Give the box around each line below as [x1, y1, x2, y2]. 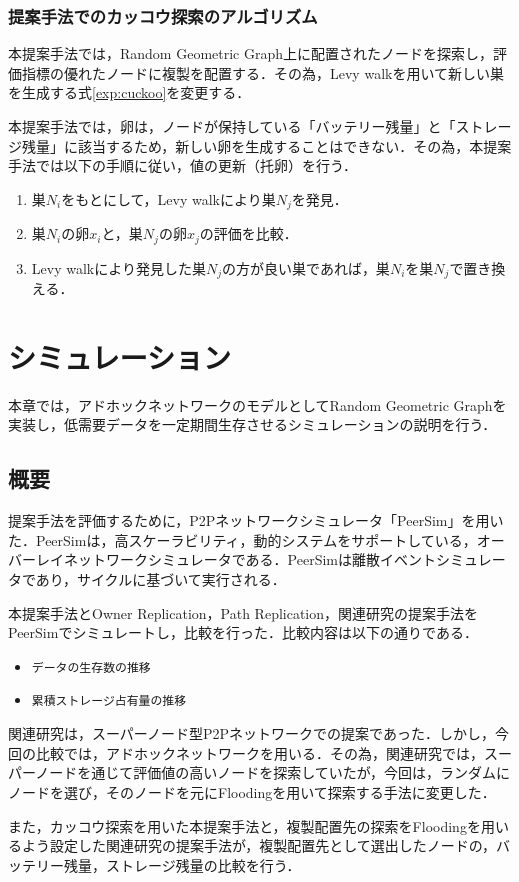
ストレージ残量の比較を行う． [105, 854, 301, 875]
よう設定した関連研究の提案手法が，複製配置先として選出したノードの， [21, 835, 496, 856]
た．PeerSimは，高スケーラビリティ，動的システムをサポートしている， [8, 529, 477, 550]
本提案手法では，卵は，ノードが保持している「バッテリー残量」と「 [8, 116, 456, 136]
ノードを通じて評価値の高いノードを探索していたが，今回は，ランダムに [35, 762, 510, 783]
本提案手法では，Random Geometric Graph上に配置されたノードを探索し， [8, 43, 494, 64]
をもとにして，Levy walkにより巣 [61, 188, 276, 209]
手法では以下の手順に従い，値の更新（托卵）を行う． [8, 155, 357, 176]
